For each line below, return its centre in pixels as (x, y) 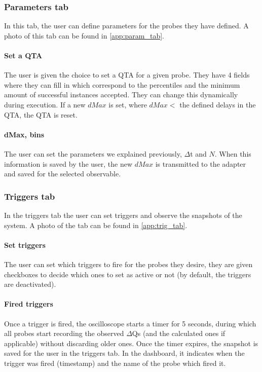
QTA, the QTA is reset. (41, 114)
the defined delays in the (218, 104)
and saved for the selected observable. (63, 174)
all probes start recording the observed (64, 333)
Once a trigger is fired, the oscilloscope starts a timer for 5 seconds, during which (130, 323)
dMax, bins (24, 134)
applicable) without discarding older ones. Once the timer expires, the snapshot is (131, 343)
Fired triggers (29, 304)
